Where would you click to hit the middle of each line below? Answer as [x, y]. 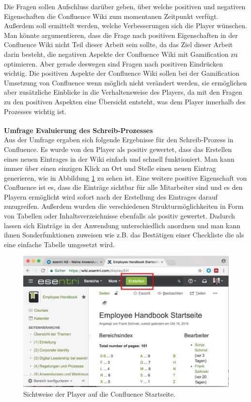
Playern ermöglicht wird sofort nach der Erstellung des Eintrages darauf [111, 196]
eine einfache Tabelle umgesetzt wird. [59, 244]
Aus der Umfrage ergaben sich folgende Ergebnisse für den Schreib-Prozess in [119, 140]
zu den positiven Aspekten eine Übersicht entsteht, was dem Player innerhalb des [125, 101]
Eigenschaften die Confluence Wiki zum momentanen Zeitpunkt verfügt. [111, 16]
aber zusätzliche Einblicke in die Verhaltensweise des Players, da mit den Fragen [123, 92]
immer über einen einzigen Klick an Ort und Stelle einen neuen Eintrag [110, 168]
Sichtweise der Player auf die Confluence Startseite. [99, 394]
